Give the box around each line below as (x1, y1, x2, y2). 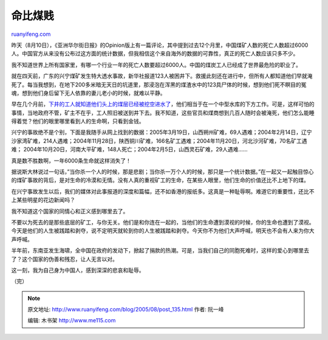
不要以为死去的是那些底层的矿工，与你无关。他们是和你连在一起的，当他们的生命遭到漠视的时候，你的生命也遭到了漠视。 (11, 218, 315, 226)
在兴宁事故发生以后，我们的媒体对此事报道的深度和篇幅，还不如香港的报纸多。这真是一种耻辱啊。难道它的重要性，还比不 (11, 187, 315, 195)
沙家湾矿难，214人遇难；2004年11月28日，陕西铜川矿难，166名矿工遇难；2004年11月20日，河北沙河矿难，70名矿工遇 (11, 137, 307, 144)
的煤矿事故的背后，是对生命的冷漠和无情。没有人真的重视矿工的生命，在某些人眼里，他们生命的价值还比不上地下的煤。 (11, 176, 309, 184)
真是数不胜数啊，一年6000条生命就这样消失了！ (11, 157, 132, 164)
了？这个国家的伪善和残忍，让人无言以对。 (11, 255, 118, 263)
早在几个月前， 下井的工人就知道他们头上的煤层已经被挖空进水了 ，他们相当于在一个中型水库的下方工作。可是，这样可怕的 (11, 100, 315, 108)
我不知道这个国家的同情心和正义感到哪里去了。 (11, 207, 129, 215)
